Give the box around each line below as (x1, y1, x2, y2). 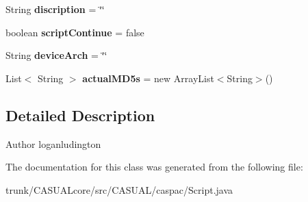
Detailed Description (5, 104, 155, 125)
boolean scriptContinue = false (5, 25, 144, 39)
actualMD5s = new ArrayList (82, 71, 214, 85)
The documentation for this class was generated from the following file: (5, 160, 303, 174)
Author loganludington (5, 136, 101, 151)
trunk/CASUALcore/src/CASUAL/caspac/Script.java (5, 182, 233, 197)
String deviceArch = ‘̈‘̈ (5, 48, 107, 62)
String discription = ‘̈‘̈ (5, 2, 105, 16)
